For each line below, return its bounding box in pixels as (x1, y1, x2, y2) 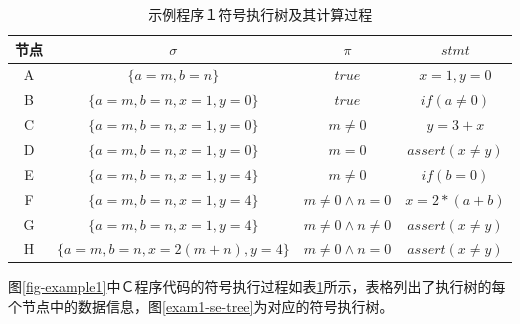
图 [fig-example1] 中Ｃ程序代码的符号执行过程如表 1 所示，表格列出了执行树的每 (8, 276, 506, 297)
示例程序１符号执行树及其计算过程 (148, 4, 373, 24)
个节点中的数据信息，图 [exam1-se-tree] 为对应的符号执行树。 (8, 296, 394, 317)
